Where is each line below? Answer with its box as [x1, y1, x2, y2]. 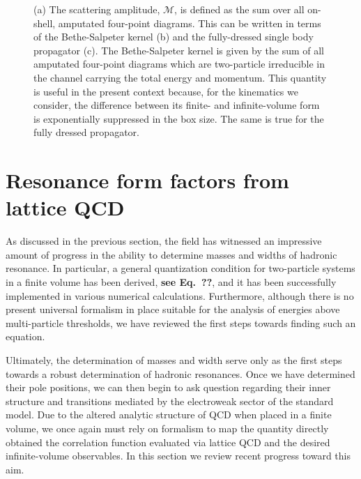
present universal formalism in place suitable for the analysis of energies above [6, 302, 340, 317]
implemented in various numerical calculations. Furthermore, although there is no [6, 288, 354, 303]
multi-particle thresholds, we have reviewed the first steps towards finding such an [6, 315, 356, 330]
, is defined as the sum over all [174, 2, 305, 16]
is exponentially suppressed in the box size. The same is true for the [33, 111, 324, 126]
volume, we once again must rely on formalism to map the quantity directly [6, 420, 329, 435]
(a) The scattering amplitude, [33, 2, 160, 16]
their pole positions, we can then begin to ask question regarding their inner [6, 380, 331, 395]
